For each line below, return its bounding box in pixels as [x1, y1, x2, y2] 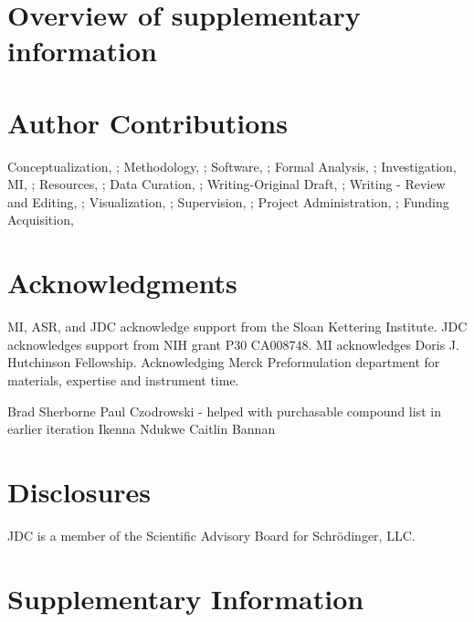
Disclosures [7, 472, 152, 510]
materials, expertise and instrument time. [7, 370, 239, 389]
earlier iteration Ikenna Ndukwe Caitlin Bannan [7, 419, 276, 438]
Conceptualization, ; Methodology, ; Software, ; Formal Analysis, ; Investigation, [7, 156, 457, 175]
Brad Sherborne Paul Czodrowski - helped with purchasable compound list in [7, 401, 441, 420]
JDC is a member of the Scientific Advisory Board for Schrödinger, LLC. [7, 525, 416, 544]
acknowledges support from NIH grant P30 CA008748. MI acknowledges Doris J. [7, 334, 459, 353]
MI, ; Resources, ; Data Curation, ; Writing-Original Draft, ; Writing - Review [7, 174, 446, 194]
